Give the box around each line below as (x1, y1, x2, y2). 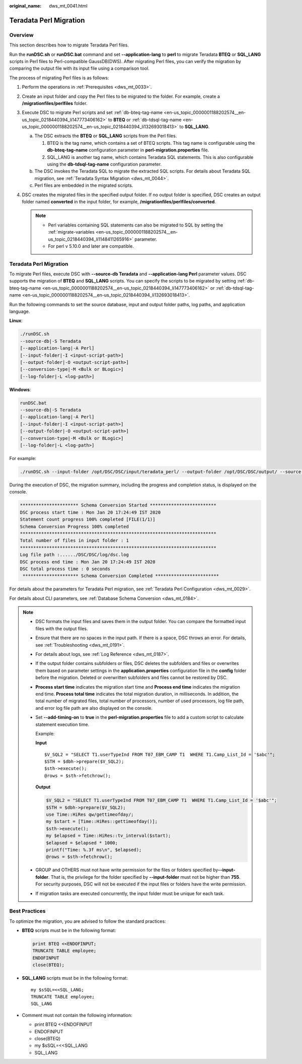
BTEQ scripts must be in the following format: (22, 927, 116, 933)
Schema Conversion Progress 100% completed (20, 524, 129, 529)
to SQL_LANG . (179, 124, 210, 130)
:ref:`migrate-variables (48, 229, 95, 235)
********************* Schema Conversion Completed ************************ (23, 573, 219, 579)
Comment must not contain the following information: (22, 1012, 133, 1018)
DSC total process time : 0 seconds (20, 566, 111, 572)
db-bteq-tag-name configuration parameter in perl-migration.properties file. (47, 147, 209, 153)
